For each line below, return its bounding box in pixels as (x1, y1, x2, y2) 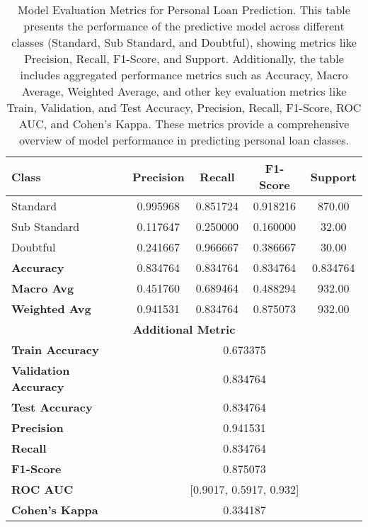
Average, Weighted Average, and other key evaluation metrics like (21, 83, 347, 99)
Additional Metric (132, 321, 236, 337)
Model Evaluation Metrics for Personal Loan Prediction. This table (18, 1, 350, 18)
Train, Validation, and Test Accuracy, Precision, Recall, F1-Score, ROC (6, 99, 362, 115)
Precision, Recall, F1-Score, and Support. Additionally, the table (24, 50, 344, 67)
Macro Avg (11, 280, 74, 296)
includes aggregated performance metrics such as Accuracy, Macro (20, 67, 348, 83)
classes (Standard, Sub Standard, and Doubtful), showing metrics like (11, 34, 357, 50)
